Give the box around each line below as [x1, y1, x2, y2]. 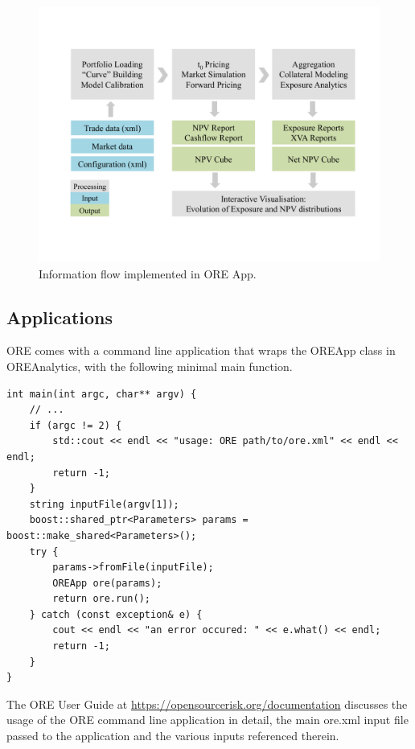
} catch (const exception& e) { [29, 608, 203, 620]
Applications [6, 304, 113, 329]
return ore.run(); [52, 593, 150, 605]
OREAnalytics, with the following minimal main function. [6, 357, 293, 374]
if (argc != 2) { [29, 419, 122, 431]
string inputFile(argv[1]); [29, 498, 179, 510]
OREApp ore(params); [52, 577, 162, 589]
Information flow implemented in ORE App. [39, 265, 257, 282]
